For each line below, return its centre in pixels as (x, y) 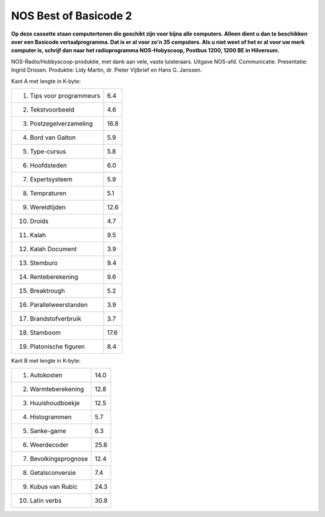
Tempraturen (48, 193)
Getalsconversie (53, 473)
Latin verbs (46, 501)
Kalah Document (54, 249)
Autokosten (46, 375)
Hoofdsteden (48, 165)
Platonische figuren (57, 346)
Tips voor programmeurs (65, 95)
